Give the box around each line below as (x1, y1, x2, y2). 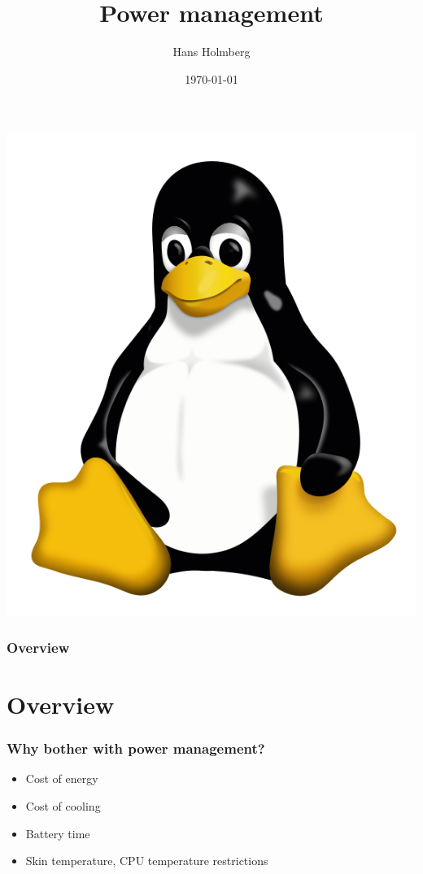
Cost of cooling (25, 797, 101, 814)
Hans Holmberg (172, 43, 251, 60)
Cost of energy (25, 770, 98, 787)
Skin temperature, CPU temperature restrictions (25, 852, 268, 869)
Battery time (25, 824, 90, 841)
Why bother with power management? (7, 738, 265, 759)
